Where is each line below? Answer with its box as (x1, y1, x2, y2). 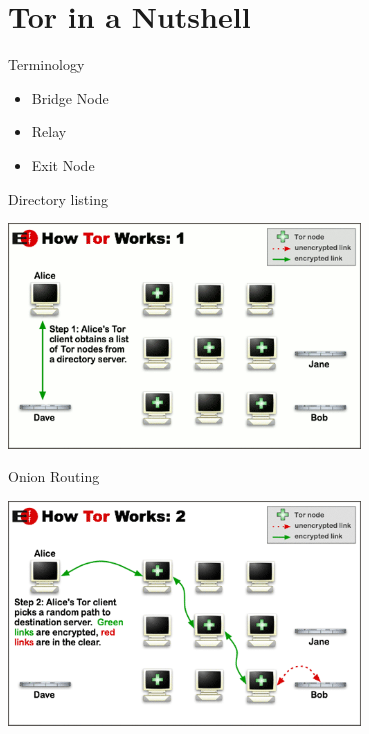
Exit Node (31, 154, 95, 175)
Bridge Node (31, 87, 109, 108)
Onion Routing (8, 466, 100, 487)
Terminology (8, 54, 85, 75)
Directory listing (8, 188, 108, 209)
